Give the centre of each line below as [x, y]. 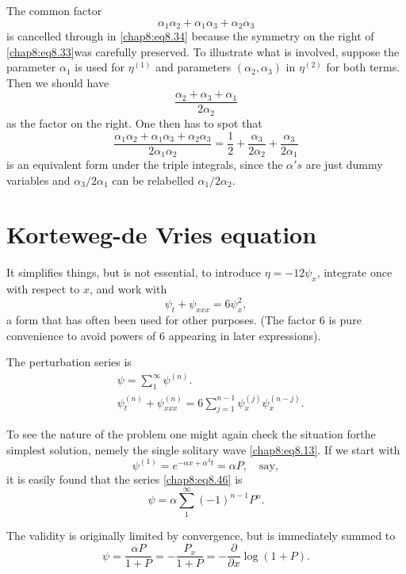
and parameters [193, 67]
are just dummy [344, 165]
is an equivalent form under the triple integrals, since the [145, 165]
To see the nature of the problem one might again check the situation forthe [191, 434]
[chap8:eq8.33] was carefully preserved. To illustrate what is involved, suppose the [203, 51]
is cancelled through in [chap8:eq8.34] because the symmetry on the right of [190, 36]
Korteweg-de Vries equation [162, 234]
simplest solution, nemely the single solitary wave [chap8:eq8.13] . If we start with [203, 449]
